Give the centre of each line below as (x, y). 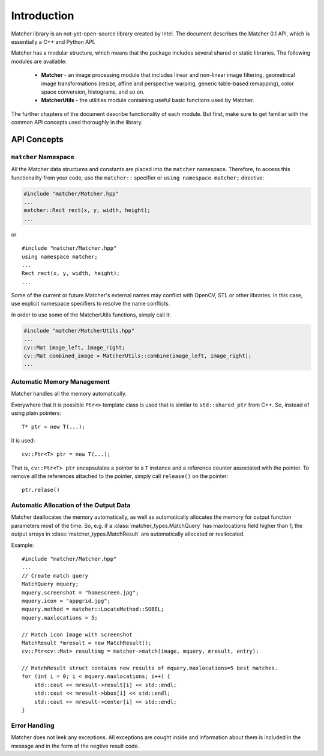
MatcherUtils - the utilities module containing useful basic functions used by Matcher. (148, 100)
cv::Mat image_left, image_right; (74, 347)
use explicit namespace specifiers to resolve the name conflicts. (91, 304)
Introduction (43, 16)
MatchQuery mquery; (50, 584)
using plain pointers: (36, 413)
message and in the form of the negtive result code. (75, 746)
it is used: (23, 440)
